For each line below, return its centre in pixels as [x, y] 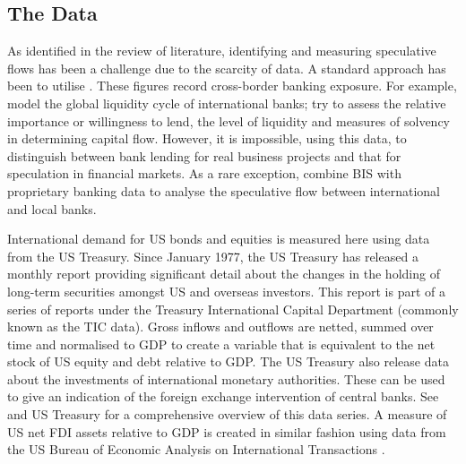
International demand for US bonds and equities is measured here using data [219, 239]
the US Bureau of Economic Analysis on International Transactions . [196, 449]
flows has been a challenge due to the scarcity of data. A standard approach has [227, 68]
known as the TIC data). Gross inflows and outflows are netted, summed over [220, 327]
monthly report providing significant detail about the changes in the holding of [224, 274]
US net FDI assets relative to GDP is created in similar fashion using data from [227, 431]
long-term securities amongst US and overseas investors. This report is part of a [226, 291]
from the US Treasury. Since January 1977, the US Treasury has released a [213, 256]
